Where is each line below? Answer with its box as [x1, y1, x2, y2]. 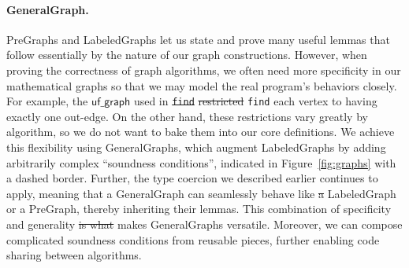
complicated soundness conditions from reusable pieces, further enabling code [6, 231, 380, 248]
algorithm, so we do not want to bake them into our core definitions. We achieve [6, 123, 395, 140]
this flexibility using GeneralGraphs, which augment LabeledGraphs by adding [6, 139, 386, 156]
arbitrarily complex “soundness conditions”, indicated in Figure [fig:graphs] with [6, 154, 396, 171]
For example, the [6, 93, 88, 109]
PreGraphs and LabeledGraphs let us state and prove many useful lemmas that [6, 31, 390, 47]
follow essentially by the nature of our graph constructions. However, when [6, 46, 367, 63]
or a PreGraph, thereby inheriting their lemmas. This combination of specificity [6, 200, 392, 217]
